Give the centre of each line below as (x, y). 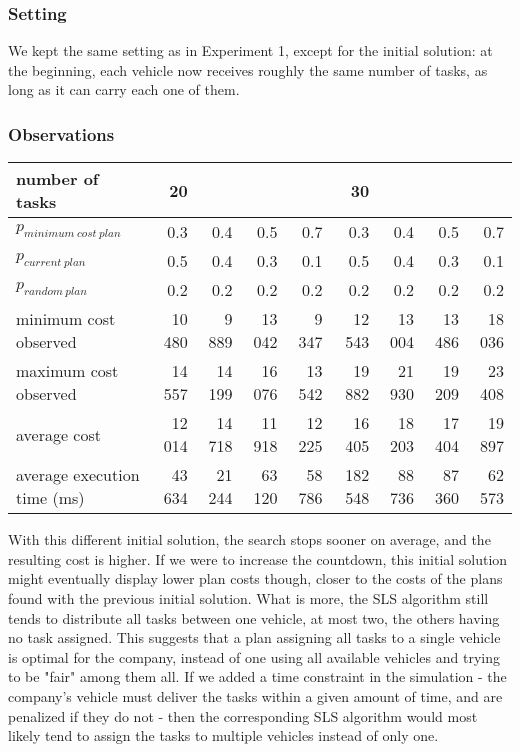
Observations (61, 133)
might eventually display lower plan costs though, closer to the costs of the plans (255, 578)
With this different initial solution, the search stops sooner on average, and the (249, 539)
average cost (58, 434)
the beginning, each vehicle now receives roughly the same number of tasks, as (248, 69)
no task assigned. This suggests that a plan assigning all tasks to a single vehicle (254, 637)
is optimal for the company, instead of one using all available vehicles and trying (254, 656)
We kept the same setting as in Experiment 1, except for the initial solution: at (250, 50)
